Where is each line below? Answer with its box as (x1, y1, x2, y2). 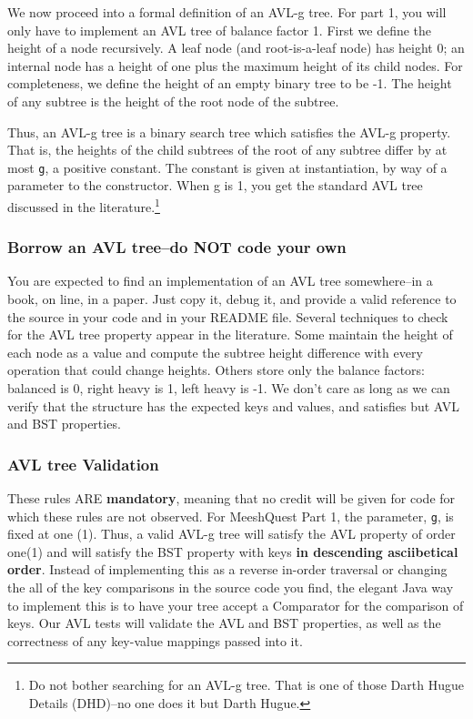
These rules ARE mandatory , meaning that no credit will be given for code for (7, 489, 456, 508)
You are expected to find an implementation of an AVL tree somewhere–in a (7, 271, 433, 290)
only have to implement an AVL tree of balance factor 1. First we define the (7, 20, 432, 39)
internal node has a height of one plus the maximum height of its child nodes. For (7, 56, 463, 75)
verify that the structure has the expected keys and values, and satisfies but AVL (7, 396, 460, 415)
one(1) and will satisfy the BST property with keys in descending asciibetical (7, 542, 458, 561)
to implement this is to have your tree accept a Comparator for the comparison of (7, 595, 464, 614)
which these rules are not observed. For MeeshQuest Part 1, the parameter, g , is (7, 506, 454, 525)
